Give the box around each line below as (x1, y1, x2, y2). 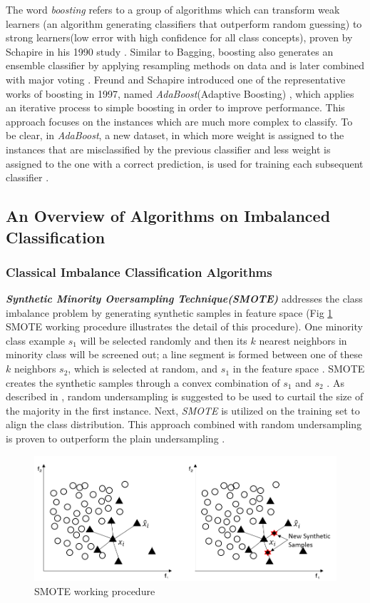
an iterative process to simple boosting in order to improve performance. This (6, 100, 345, 115)
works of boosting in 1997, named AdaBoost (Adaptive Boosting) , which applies (6, 86, 354, 101)
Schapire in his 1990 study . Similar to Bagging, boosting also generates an (6, 44, 334, 59)
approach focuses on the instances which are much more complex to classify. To (6, 113, 353, 128)
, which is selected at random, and (68, 361, 218, 376)
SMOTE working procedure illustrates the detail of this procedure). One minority (6, 319, 363, 334)
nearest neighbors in (259, 333, 347, 348)
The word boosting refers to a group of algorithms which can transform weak (6, 2, 340, 16)
